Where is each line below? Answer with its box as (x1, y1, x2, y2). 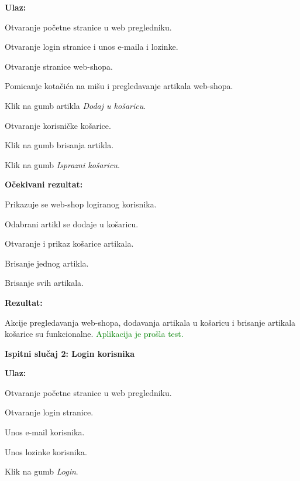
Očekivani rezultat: (5, 178, 83, 190)
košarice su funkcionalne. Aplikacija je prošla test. (5, 328, 184, 340)
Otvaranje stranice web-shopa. (5, 60, 113, 72)
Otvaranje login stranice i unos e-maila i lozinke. (5, 40, 178, 53)
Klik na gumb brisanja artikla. (5, 139, 114, 151)
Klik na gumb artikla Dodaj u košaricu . (5, 99, 146, 111)
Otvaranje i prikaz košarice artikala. (5, 237, 134, 250)
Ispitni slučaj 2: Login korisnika (5, 347, 135, 359)
